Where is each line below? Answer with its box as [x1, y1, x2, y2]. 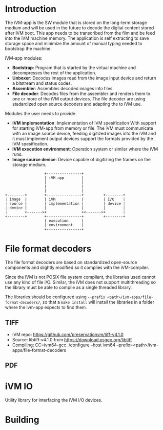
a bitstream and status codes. [12, 80, 72, 86]
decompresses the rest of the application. [12, 70, 97, 75]
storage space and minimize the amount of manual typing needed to [5, 40, 143, 46]
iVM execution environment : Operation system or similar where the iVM [12, 146, 158, 152]
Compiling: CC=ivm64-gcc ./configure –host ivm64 [12, 342, 116, 348]
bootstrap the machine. [5, 46, 52, 51]
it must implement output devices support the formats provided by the [12, 136, 154, 142]
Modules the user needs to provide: [5, 110, 77, 116]
